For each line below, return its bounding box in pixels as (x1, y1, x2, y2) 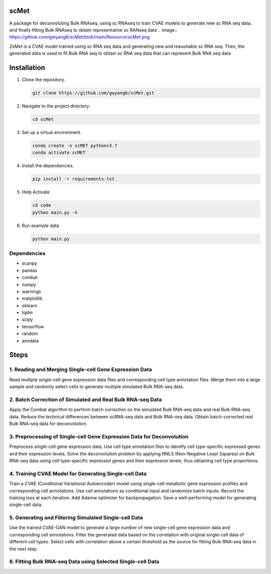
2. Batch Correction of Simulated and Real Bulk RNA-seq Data (9, 396, 162, 403)
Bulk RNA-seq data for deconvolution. (9, 421, 88, 427)
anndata (22, 337, 39, 343)
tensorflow (22, 323, 45, 329)
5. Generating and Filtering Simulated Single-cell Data (9, 514, 143, 521)
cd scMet (32, 116, 54, 122)
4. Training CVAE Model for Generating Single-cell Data (9, 470, 147, 477)
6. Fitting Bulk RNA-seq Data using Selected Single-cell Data (9, 558, 160, 565)
